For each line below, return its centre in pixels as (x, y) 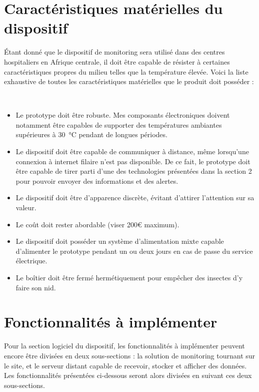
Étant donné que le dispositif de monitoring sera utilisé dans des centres (114, 52)
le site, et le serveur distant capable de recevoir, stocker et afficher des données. (125, 365)
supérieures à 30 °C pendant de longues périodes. (91, 134)
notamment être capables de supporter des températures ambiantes (119, 124)
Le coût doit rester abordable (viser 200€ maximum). (97, 224)
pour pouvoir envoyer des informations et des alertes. (97, 180)
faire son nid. (36, 287)
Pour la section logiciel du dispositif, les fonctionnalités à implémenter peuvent (124, 346)
